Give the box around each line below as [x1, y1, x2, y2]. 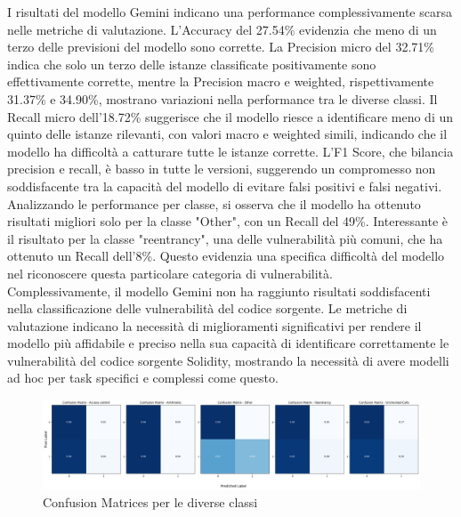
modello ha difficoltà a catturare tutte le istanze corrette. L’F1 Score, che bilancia [7, 141, 454, 160]
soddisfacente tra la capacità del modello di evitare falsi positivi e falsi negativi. [7, 176, 442, 195]
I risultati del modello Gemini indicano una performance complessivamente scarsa [7, 3, 452, 20]
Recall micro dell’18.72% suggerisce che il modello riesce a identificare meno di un [7, 107, 454, 125]
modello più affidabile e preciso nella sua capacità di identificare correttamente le [7, 334, 449, 352]
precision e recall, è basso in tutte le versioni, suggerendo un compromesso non [7, 159, 436, 178]
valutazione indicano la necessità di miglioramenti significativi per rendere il [7, 316, 422, 335]
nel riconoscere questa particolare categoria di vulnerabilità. [7, 263, 333, 282]
